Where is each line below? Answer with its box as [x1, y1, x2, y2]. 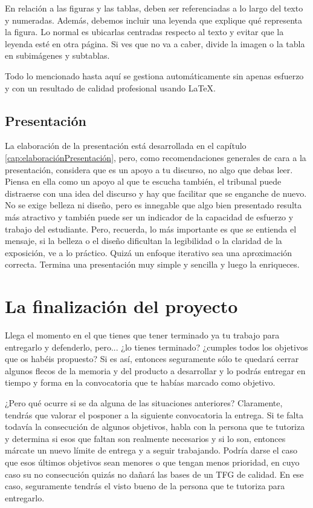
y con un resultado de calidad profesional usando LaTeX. [5, 81, 216, 94]
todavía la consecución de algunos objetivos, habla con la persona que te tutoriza [5, 420, 305, 433]
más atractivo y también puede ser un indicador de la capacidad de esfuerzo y [5, 210, 294, 223]
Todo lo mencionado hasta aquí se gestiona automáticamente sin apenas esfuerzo [5, 69, 304, 82]
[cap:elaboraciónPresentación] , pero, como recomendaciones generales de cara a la [5, 151, 306, 163]
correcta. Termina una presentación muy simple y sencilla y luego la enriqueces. [5, 258, 300, 271]
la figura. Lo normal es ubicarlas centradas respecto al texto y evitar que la [5, 25, 284, 38]
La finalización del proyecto [5, 294, 238, 318]
